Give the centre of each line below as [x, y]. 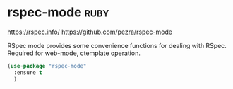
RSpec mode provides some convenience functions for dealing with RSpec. [117, 45]
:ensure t [28, 72]
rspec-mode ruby [58, 12]
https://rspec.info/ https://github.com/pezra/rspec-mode [90, 32]
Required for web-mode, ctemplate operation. [74, 53]
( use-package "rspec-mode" [47, 66]
